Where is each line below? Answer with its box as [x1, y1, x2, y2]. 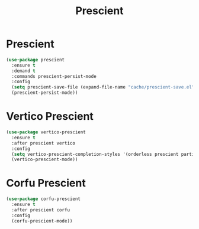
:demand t [11, 68, 36, 74]
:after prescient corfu [11, 207, 70, 213]
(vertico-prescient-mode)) [11, 156, 78, 163]
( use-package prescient [6, 57, 65, 63]
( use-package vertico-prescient [6, 129, 86, 135]
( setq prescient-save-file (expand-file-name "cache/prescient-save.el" [11, 84, 195, 90]
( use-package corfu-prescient [6, 196, 81, 202]
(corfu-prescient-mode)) [11, 218, 73, 224]
